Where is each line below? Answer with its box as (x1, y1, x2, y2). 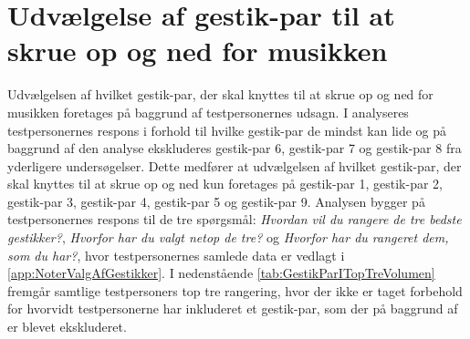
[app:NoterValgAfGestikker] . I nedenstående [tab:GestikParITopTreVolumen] (7, 263, 435, 282)
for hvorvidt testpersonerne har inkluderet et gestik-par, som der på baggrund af (7, 299, 458, 318)
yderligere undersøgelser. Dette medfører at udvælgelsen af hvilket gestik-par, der (7, 156, 462, 175)
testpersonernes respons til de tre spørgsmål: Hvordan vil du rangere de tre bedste (7, 210, 462, 229)
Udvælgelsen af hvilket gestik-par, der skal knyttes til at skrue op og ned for (7, 85, 433, 104)
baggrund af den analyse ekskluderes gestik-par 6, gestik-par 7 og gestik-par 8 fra (7, 139, 462, 158)
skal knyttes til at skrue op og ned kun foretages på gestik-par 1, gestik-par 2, (7, 174, 443, 193)
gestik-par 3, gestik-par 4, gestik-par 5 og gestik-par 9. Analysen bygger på (7, 191, 425, 211)
